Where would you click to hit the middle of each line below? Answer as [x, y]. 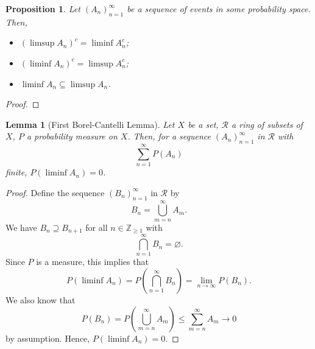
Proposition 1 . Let [43, 9]
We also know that [41, 300]
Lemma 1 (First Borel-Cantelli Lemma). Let [90, 124]
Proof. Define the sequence [55, 192]
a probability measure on [72, 136]
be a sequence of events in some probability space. [219, 9]
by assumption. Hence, [48, 338]
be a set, [203, 124]
